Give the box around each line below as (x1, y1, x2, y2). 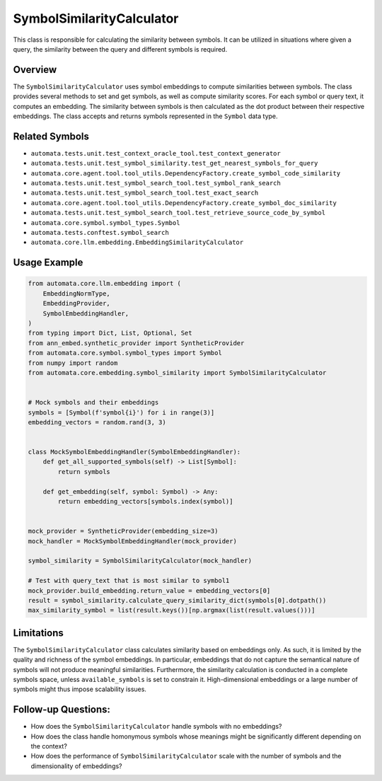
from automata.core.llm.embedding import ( (28, 279, 182, 288)
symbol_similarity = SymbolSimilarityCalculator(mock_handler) (28, 557, 253, 565)
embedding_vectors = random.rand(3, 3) (28, 418, 166, 426)
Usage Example (13, 257, 83, 269)
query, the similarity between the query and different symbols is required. (13, 45, 228, 53)
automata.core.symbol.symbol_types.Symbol (30, 219, 180, 226)
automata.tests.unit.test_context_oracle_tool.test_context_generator (30, 149, 281, 157)
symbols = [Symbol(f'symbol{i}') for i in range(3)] (28, 408, 215, 417)
